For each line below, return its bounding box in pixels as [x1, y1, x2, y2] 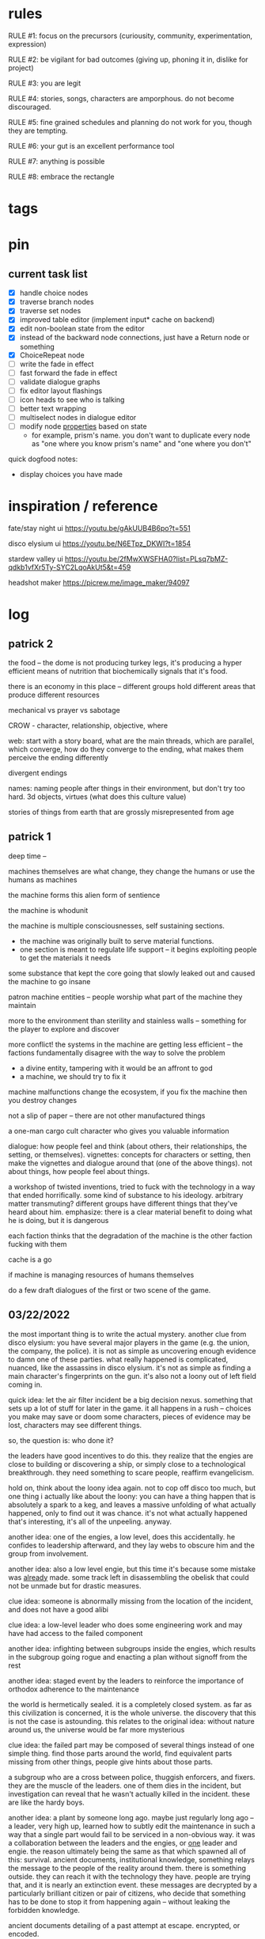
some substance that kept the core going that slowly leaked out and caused [8, 968, 256, 978]
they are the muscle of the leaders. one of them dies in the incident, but [8, 1781, 241, 1790]
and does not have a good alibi [8, 1604, 109, 1614]
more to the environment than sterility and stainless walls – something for [8, 1016, 247, 1025]
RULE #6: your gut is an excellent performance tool [8, 141, 175, 150]
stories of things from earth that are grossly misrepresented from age [8, 808, 235, 816]
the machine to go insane [8, 976, 91, 986]
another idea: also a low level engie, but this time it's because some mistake [8, 1564, 256, 1574]
